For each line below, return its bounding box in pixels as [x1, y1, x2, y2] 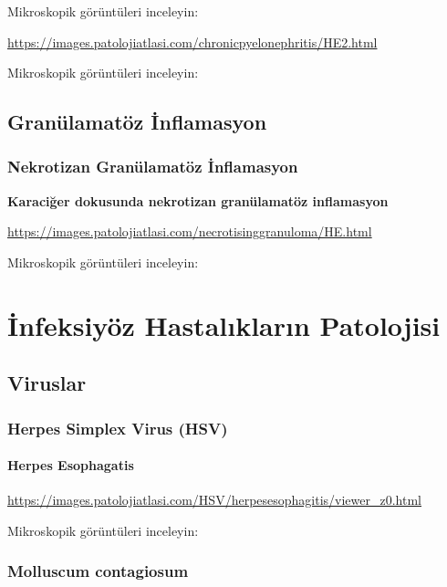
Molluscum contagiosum [7, 560, 189, 582]
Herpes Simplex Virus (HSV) [7, 416, 228, 439]
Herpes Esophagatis [7, 456, 134, 475]
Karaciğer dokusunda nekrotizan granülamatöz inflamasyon [7, 191, 389, 210]
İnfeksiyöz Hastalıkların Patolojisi [7, 306, 441, 343]
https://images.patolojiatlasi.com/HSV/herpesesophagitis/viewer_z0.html [7, 490, 422, 509]
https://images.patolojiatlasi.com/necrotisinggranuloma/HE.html [7, 222, 372, 241]
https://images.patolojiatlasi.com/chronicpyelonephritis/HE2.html [7, 32, 378, 51]
